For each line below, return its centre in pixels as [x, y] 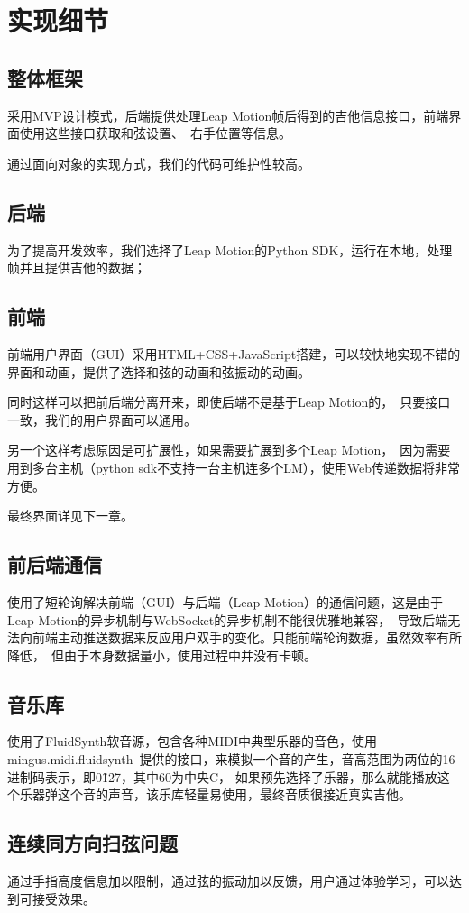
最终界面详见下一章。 [70, 516]
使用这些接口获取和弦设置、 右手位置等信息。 [155, 133]
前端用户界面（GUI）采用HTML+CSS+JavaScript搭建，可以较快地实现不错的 [234, 353]
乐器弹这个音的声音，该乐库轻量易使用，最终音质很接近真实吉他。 [215, 794]
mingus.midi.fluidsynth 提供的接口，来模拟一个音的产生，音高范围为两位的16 [231, 759]
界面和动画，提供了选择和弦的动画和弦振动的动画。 [159, 371]
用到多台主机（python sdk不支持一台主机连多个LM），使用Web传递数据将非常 [234, 467]
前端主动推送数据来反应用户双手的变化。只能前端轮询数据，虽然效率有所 [247, 637]
